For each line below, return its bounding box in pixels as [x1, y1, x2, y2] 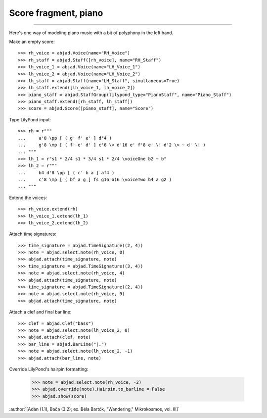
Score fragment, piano [9, 7, 103, 18]
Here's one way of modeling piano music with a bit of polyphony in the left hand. [9, 30, 174, 36]
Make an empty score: [9, 39, 55, 45]
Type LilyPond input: [9, 116, 51, 122]
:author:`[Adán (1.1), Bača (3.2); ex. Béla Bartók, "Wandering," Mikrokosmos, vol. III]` [9, 406, 180, 412]
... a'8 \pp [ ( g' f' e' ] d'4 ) [18, 135, 112, 141]
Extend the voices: [9, 195, 47, 201]
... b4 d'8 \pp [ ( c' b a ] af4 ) [18, 170, 115, 175]
